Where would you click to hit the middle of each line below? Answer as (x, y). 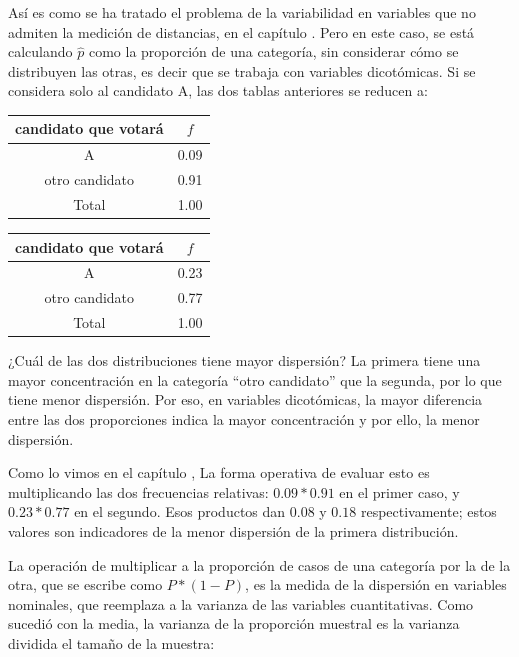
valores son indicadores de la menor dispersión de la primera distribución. (233, 530)
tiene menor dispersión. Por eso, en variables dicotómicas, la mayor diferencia (245, 399)
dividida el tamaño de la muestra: (111, 642)
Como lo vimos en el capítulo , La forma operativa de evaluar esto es (219, 472)
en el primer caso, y (399, 491)
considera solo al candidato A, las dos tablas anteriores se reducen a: (218, 90)
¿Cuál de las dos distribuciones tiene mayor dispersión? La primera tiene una (244, 360)
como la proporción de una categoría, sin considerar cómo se (273, 51)
